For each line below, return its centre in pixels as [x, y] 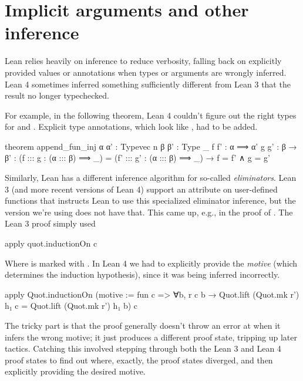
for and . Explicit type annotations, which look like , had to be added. [131, 127]
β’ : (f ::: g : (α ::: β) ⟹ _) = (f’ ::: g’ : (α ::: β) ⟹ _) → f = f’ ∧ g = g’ [137, 158]
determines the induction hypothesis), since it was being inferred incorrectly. [142, 274]
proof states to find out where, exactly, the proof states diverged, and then [139, 360]
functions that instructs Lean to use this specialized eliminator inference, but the [150, 200]
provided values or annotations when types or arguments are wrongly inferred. [146, 72]
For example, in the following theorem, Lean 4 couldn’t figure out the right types [151, 115]
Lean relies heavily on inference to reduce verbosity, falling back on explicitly [143, 61]
